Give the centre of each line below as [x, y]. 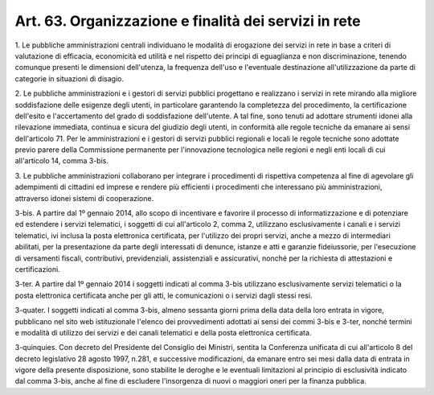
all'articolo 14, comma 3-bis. [61, 161]
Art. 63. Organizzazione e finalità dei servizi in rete [188, 21]
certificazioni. [37, 269]
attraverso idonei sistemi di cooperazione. [84, 198]
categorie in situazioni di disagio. [70, 78]
